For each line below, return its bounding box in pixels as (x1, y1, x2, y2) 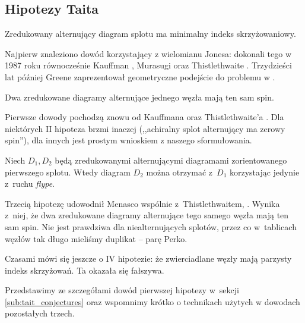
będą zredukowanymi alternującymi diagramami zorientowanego (55, 153, 287, 166)
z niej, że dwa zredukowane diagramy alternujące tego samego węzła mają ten (5, 209, 289, 221)
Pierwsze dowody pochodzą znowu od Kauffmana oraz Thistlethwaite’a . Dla (5, 111, 284, 123)
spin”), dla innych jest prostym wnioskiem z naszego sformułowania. (5, 134, 252, 146)
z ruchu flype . (5, 177, 55, 190)
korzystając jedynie (229, 165, 300, 178)
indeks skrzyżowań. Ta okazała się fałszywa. (5, 264, 164, 276)
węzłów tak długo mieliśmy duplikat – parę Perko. (5, 232, 188, 244)
